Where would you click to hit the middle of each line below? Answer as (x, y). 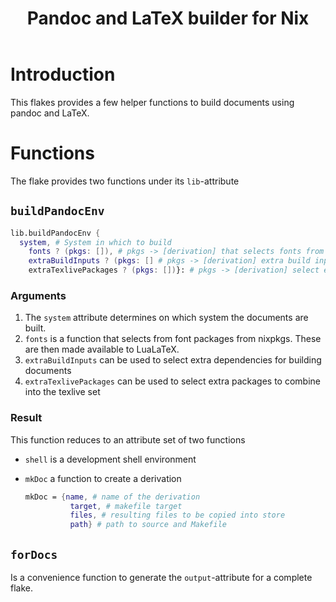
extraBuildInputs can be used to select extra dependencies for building (173, 360)
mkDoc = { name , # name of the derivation (112, 497)
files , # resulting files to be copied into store (177, 515)
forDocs (34, 554)
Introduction (63, 74)
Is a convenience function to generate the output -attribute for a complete (161, 577)
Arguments (38, 295)
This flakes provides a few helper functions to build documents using (152, 102)
